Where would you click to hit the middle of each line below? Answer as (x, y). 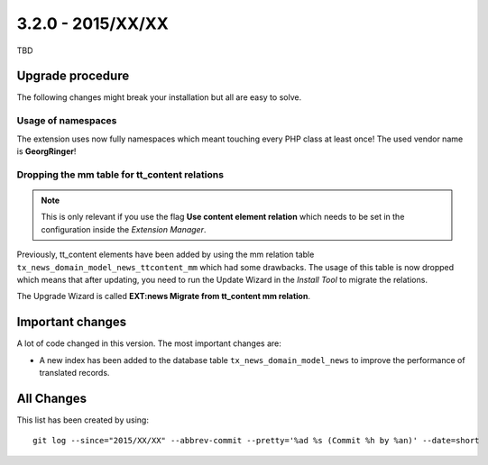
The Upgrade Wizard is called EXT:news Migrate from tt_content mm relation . (164, 296)
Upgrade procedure (73, 76)
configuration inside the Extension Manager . (124, 229)
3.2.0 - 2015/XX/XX (92, 23)
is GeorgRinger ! (46, 151)
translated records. (74, 372)
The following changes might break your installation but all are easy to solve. (159, 97)
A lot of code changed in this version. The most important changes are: (149, 343)
